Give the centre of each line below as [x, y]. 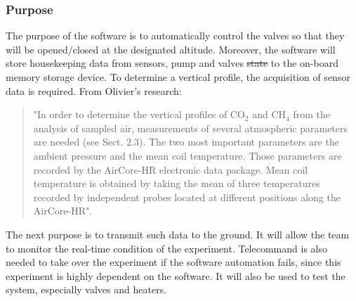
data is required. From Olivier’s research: [94, 90]
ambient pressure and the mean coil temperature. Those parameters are [187, 155]
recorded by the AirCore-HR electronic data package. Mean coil [171, 169]
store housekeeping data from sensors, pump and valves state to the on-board [172, 63]
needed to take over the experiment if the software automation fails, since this [173, 262]
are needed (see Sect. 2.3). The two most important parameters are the [186, 142]
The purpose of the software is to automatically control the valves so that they [175, 36]
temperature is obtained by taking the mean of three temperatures [177, 183]
